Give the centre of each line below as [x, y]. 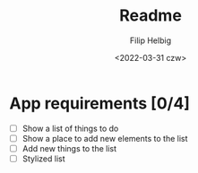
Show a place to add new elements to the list [105, 138]
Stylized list [43, 159]
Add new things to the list [69, 148]
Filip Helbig [151, 40]
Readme [151, 16]
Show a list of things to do [70, 128]
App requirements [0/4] [100, 103]
